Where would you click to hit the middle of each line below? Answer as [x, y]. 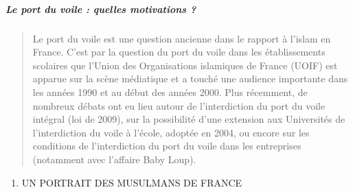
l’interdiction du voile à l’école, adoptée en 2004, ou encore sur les [171, 132]
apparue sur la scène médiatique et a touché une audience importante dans [190, 79]
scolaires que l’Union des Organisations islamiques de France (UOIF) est [185, 65]
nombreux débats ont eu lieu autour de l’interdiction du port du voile [179, 105]
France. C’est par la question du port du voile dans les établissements [179, 52]
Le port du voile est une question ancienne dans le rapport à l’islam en [182, 38]
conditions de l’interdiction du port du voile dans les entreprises [167, 146]
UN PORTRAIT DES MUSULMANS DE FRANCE [132, 182]
